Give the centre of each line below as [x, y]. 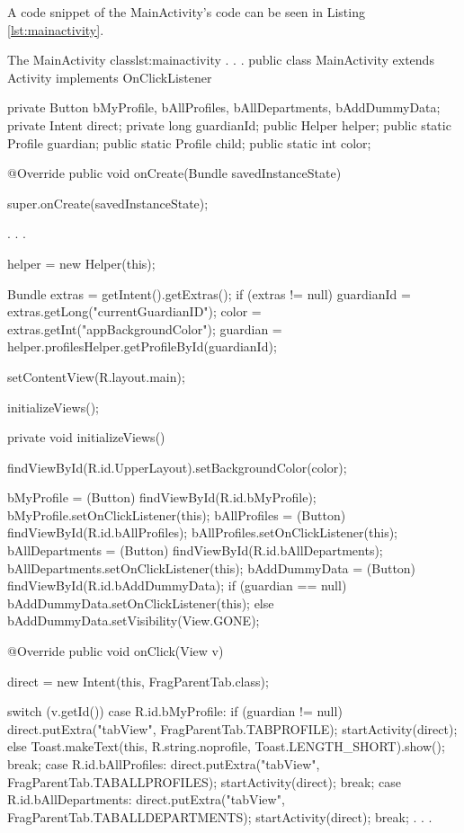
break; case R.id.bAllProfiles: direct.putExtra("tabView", [164, 764]
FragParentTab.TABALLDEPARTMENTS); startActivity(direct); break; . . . [220, 816]
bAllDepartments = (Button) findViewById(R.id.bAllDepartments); [195, 550]
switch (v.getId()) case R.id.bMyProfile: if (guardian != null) [175, 711]
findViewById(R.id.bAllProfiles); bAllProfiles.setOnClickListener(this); [202, 532]
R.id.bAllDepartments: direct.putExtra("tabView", [146, 799]
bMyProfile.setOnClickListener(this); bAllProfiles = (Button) [177, 514]
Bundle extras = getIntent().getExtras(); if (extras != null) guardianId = [209, 293]
